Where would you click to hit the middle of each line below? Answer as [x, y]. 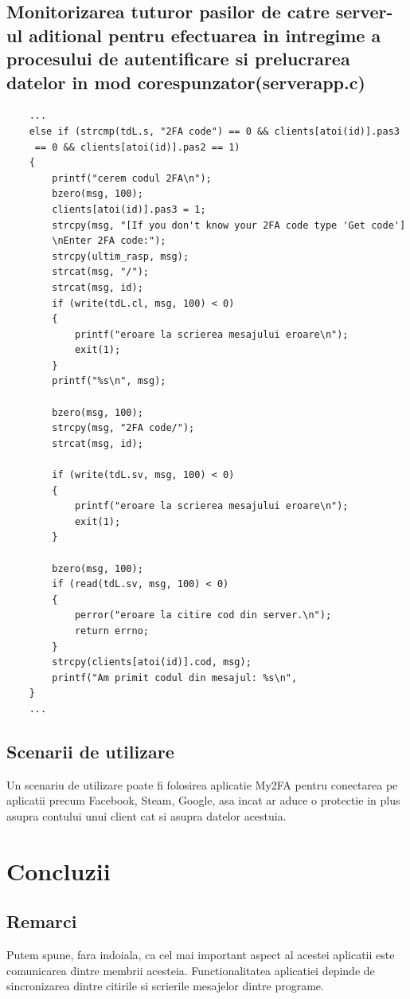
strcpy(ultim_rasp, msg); [121, 256]
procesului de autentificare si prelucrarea [178, 59]
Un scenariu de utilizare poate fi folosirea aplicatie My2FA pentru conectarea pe [202, 784]
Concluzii [59, 870]
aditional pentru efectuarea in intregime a [205, 35]
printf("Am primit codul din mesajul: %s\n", [175, 678]
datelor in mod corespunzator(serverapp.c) [186, 82]
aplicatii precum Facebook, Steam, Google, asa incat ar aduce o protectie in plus [203, 800]
